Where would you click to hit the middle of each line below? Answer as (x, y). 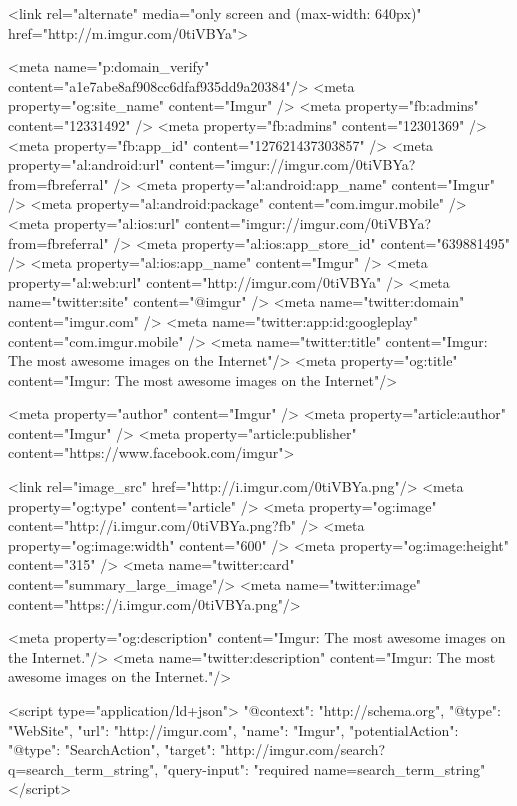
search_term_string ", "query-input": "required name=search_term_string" (256, 768)
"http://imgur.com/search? (302, 749)
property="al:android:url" (86, 164)
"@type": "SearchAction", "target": (112, 749)
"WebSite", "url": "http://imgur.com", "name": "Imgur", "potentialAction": (233, 729)
